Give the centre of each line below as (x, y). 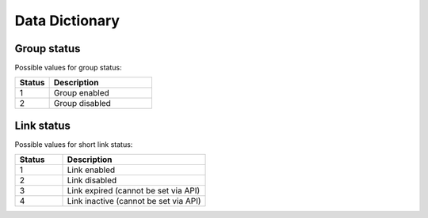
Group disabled (82, 103)
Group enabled (82, 93)
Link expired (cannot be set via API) (134, 191)
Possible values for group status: (68, 68)
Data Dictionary (67, 21)
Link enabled (91, 170)
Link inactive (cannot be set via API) (134, 201)
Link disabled (92, 180)
